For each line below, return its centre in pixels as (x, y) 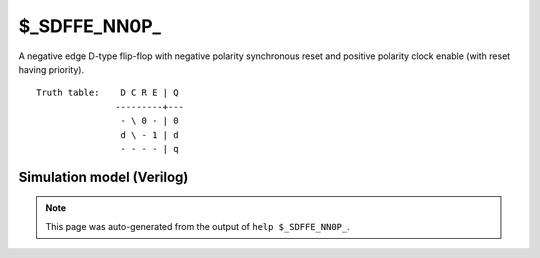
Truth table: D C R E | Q (107, 93)
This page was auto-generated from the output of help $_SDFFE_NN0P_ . (197, 226)
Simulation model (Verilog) (103, 176)
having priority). (51, 69)
